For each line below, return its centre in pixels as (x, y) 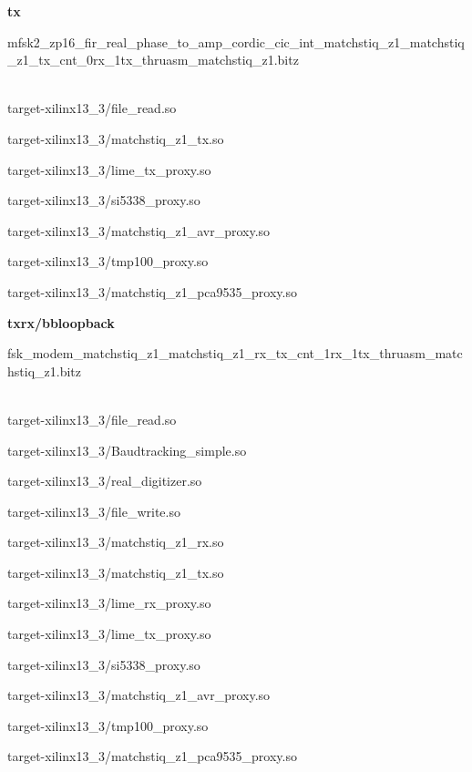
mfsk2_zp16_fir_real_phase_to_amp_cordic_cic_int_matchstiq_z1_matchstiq (236, 41)
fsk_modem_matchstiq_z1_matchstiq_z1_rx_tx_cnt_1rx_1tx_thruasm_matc (235, 353)
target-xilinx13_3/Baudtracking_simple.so (127, 450)
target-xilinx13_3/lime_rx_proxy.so (109, 603)
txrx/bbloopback (61, 322)
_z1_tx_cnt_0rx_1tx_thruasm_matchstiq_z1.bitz (153, 60)
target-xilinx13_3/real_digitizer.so (105, 481)
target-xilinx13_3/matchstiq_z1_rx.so (116, 542)
